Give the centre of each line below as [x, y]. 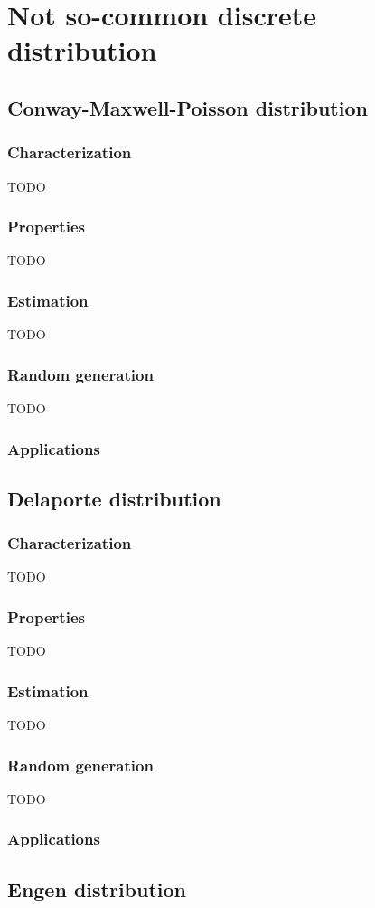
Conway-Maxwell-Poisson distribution [187, 107]
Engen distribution [97, 889]
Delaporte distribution [114, 498]
